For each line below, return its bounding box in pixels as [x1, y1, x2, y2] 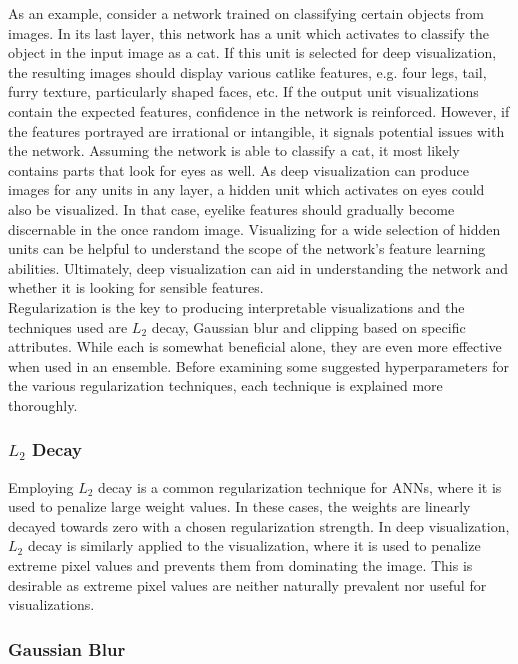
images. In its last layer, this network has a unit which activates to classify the [8, 22, 489, 43]
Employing [8, 476, 74, 497]
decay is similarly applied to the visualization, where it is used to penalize [27, 535, 481, 556]
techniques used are [8, 316, 128, 337]
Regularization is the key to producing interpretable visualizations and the [8, 296, 465, 317]
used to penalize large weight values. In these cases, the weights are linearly [8, 496, 471, 517]
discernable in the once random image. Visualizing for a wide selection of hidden [8, 218, 501, 239]
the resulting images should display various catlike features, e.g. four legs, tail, [8, 61, 487, 82]
